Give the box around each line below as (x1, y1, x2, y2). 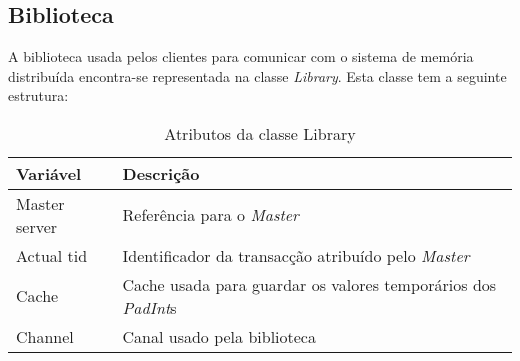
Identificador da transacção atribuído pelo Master (122, 243, 470, 267)
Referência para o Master (122, 203, 299, 227)
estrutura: (8, 85, 69, 106)
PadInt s (122, 295, 177, 319)
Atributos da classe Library (164, 121, 356, 145)
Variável (16, 161, 82, 185)
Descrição (122, 161, 200, 185)
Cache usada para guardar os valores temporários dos (122, 272, 497, 296)
